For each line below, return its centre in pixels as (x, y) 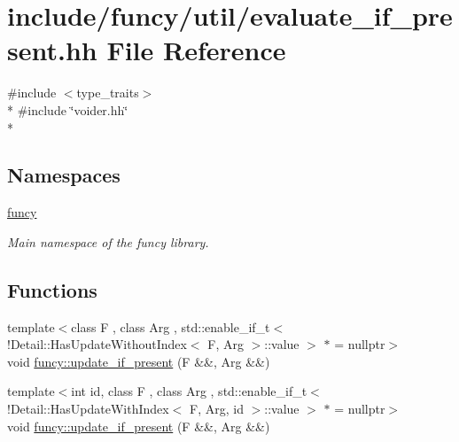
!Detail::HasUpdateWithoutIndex (97, 344)
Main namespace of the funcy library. (108, 241)
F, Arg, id (217, 409)
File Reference (196, 50)
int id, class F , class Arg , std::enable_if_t (189, 391)
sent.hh (52, 50)
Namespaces (64, 175)
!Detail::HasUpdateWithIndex (88, 409)
